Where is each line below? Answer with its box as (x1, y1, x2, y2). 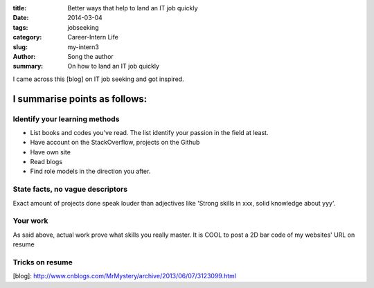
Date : (12, 14, 29, 22)
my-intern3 (67, 42, 100, 51)
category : (12, 33, 42, 42)
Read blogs (30, 158, 62, 166)
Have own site (30, 147, 71, 156)
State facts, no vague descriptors (12, 184, 128, 194)
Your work (12, 216, 48, 226)
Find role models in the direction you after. (30, 167, 151, 176)
